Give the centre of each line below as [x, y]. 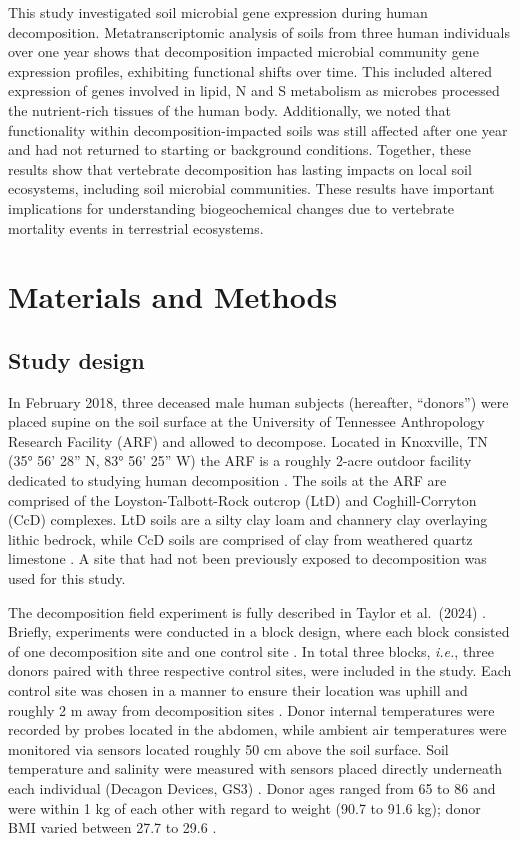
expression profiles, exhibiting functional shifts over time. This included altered [250, 70]
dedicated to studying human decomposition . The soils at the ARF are [227, 480]
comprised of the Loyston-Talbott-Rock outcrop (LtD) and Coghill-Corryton [242, 499]
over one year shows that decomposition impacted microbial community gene [243, 51]
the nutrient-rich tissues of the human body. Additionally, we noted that [229, 109]
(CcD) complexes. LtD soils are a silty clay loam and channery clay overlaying [248, 519]
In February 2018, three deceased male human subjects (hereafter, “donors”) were [258, 401]
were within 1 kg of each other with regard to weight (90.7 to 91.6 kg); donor [244, 807]
